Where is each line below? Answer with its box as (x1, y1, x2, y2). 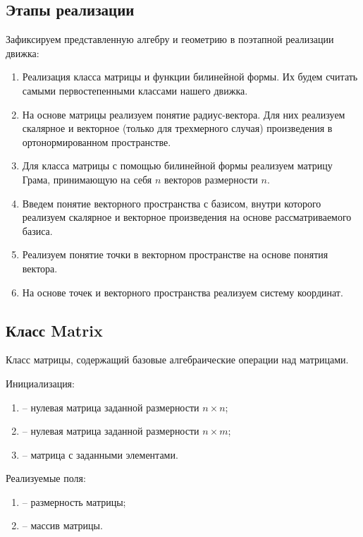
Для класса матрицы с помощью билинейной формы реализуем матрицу (22, 158, 333, 173)
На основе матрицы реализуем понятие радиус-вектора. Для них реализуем (22, 107, 345, 121)
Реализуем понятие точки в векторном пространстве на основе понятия (22, 247, 328, 262)
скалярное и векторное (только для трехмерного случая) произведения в (22, 121, 333, 135)
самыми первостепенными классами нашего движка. (22, 83, 248, 97)
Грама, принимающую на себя (22, 171, 152, 186)
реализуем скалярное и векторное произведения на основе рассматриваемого (22, 210, 352, 224)
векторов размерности (164, 171, 258, 186)
